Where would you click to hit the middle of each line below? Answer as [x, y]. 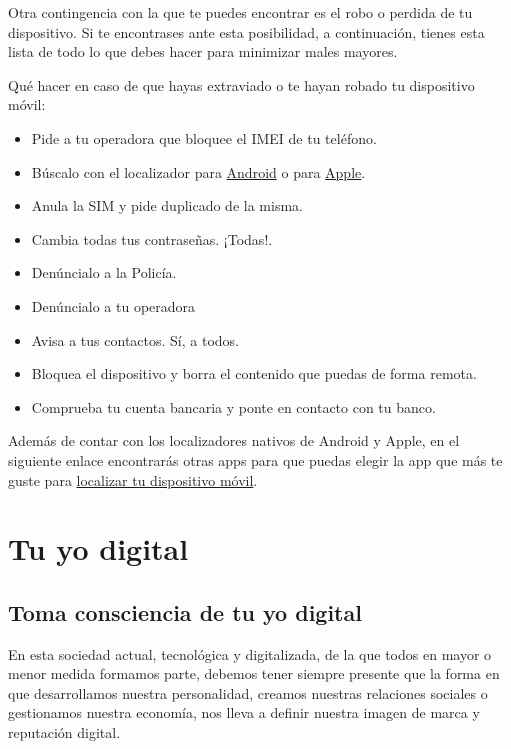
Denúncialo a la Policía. [104, 272]
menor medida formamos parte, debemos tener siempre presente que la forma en [254, 673]
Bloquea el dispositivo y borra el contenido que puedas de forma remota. [254, 373]
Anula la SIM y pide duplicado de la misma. [167, 205]
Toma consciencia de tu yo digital [185, 611]
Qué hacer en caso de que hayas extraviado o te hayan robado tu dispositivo [241, 84]
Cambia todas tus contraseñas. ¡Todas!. [152, 238]
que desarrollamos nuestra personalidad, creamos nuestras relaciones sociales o [248, 692]
